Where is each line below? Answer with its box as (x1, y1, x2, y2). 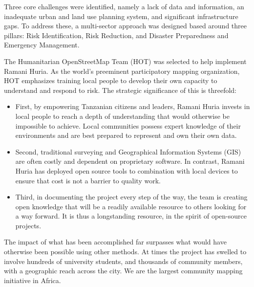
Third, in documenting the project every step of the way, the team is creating (15, 192, 248, 202)
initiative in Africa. (4, 275, 61, 285)
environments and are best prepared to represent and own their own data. (15, 130, 237, 140)
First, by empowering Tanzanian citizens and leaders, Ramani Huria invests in (15, 101, 250, 111)
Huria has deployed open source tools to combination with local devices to (15, 165, 238, 176)
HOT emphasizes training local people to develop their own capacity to (4, 75, 217, 86)
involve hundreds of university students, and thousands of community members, (4, 256, 243, 266)
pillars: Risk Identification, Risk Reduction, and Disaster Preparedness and (4, 30, 229, 40)
